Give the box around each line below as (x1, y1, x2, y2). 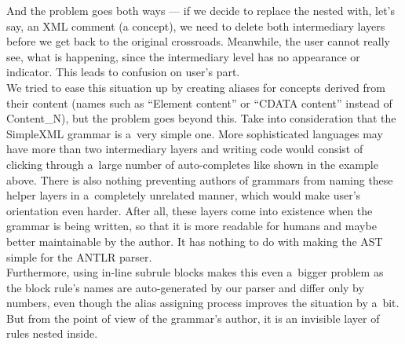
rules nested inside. (6, 325, 98, 342)
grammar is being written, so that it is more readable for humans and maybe (6, 218, 377, 234)
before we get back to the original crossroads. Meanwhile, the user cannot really (6, 33, 390, 49)
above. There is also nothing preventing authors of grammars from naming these (6, 171, 393, 188)
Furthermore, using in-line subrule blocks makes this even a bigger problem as (6, 264, 384, 280)
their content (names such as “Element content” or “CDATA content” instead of (6, 94, 392, 111)
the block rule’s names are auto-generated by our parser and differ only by (6, 279, 364, 295)
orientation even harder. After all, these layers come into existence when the (6, 202, 373, 218)
